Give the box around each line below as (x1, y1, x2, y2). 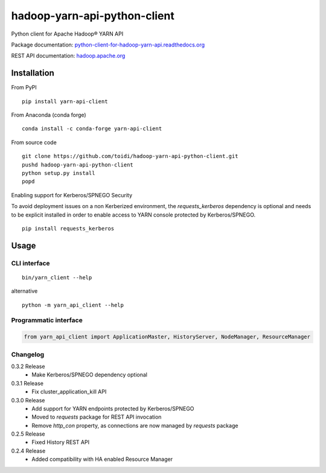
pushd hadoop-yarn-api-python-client (22, 161, 134, 168)
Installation (11, 68, 54, 78)
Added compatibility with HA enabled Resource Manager (31, 456, 173, 463)
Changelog (11, 350, 45, 358)
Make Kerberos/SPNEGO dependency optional (31, 371, 148, 378)
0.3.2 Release (11, 363, 45, 370)
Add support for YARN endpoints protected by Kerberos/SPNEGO (31, 405, 194, 412)
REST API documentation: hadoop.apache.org (11, 52, 126, 60)
